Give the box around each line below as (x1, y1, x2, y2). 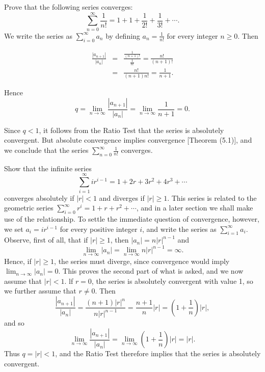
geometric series (4, 202, 54, 213)
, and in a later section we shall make (136, 202, 253, 213)
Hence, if (4, 255, 32, 266)
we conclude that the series (4, 145, 89, 155)
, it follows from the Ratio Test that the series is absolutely (39, 124, 224, 135)
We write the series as (4, 30, 73, 41)
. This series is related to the (167, 192, 257, 203)
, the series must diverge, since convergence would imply (54, 255, 230, 266)
